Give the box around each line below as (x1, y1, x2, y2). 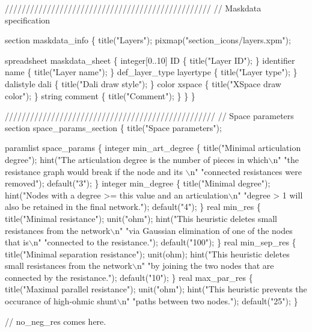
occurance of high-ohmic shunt (5, 295, 117, 307)
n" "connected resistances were (190, 165, 302, 177)
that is (5, 236, 29, 248)
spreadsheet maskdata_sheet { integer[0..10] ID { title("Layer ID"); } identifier (5, 54, 295, 66)
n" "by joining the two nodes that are (136, 259, 274, 272)
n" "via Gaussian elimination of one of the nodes (115, 224, 293, 236)
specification (5, 13, 50, 26)
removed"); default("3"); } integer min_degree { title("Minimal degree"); (5, 177, 271, 189)
